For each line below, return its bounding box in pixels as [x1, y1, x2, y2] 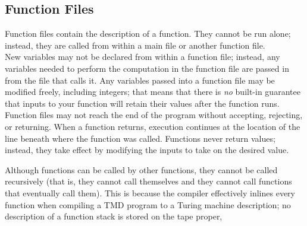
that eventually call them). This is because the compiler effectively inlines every [5, 186, 295, 199]
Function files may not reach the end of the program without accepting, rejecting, [5, 109, 303, 121]
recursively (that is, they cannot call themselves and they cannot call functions [5, 175, 292, 187]
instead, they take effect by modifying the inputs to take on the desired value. [5, 144, 289, 156]
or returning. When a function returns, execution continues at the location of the [5, 120, 300, 132]
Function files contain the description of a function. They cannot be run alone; [5, 27, 291, 40]
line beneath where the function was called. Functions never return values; [5, 132, 275, 144]
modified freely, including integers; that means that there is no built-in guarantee [5, 85, 300, 98]
